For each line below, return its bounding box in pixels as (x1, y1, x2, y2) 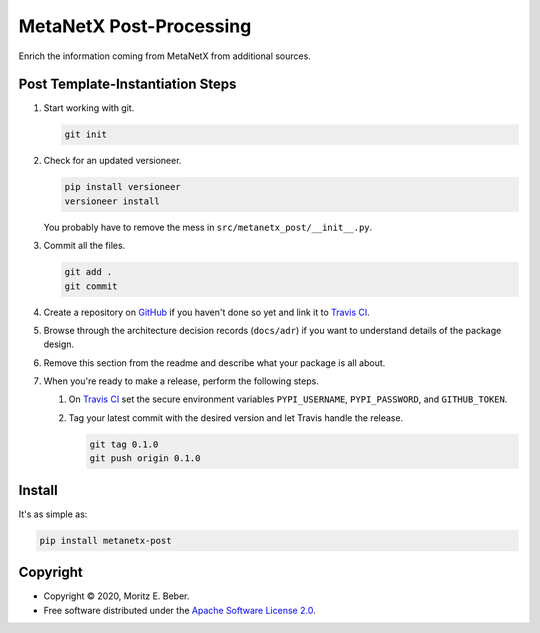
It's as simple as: (18, 508, 88, 520)
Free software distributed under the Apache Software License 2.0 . (43, 604, 316, 616)
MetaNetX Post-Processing (18, 15, 252, 37)
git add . (64, 266, 113, 278)
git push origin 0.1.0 (89, 453, 201, 464)
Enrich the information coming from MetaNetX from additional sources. (18, 50, 312, 62)
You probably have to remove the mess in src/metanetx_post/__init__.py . (43, 221, 373, 233)
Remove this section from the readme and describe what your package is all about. (43, 356, 386, 369)
